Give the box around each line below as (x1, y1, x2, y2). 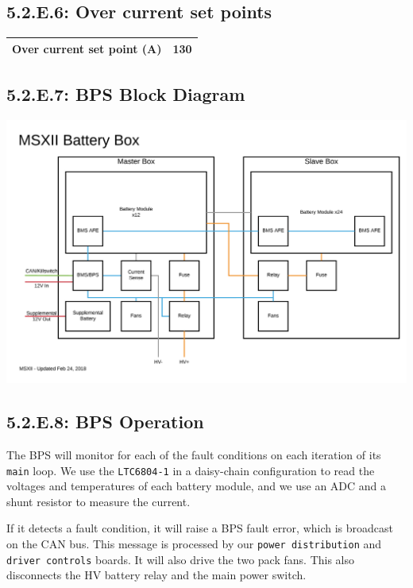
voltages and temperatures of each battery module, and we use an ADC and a (6, 478, 387, 494)
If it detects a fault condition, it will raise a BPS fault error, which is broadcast (6, 520, 394, 536)
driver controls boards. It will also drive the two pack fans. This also (6, 551, 354, 567)
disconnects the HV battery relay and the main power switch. (6, 567, 307, 583)
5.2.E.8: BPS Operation (6, 409, 204, 434)
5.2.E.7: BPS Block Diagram (6, 82, 245, 106)
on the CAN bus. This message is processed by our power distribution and (6, 536, 382, 552)
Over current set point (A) (12, 40, 162, 56)
